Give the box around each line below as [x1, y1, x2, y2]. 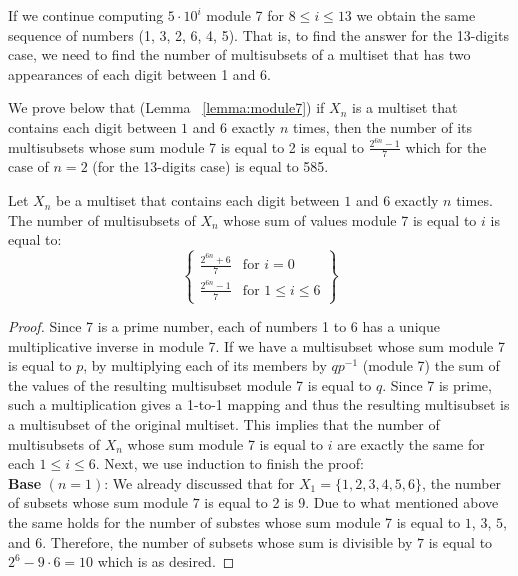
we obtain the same [356, 5, 476, 25]
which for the [405, 136, 487, 157]
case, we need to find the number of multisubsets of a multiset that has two [8, 44, 471, 65]
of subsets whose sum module [8, 492, 189, 513]
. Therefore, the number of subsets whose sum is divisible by [42, 531, 413, 552]
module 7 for [206, 5, 285, 25]
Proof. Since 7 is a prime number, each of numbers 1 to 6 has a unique [8, 316, 440, 337]
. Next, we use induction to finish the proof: [95, 453, 364, 474]
